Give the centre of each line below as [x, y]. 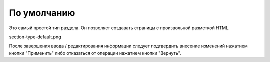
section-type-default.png [35, 37]
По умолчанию [42, 13]
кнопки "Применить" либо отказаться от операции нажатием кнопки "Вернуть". [95, 53]
